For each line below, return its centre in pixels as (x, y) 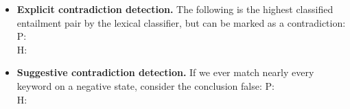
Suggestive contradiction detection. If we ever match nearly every (165, 72)
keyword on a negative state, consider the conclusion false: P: (145, 85)
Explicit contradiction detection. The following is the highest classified (175, 9)
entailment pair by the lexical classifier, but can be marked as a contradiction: (181, 22)
